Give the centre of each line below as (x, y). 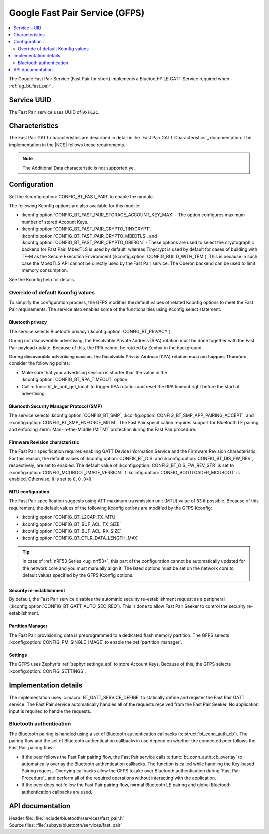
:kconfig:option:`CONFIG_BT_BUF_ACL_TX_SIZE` (71, 524)
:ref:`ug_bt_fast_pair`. (31, 86)
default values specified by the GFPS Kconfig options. (78, 575)
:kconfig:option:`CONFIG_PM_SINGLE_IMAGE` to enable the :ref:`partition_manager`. (96, 642)
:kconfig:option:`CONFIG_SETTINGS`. (48, 671)
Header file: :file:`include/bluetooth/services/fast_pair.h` (67, 818)
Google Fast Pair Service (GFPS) (77, 13)
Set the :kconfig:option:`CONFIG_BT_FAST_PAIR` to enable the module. (82, 196)
